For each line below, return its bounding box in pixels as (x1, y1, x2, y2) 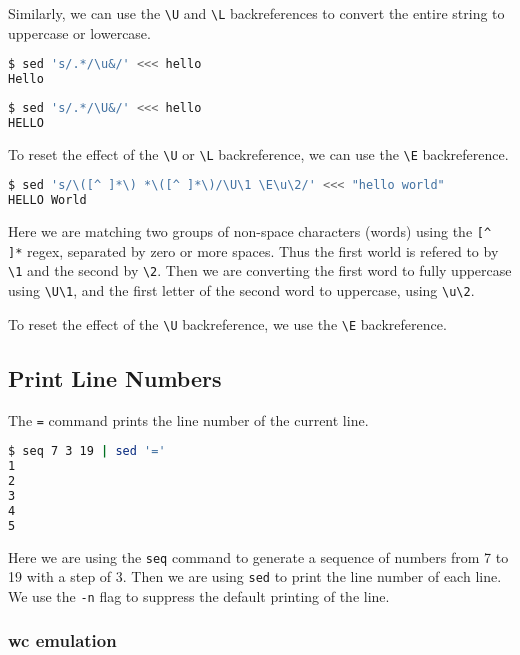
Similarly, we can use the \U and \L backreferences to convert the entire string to (8, 3, 505, 23)
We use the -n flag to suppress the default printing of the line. (8, 585, 390, 606)
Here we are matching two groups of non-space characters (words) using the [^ (8, 221, 492, 242)
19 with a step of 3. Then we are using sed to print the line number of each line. (8, 566, 502, 587)
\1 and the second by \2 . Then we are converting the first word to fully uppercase (8, 260, 512, 281)
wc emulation (8, 628, 117, 653)
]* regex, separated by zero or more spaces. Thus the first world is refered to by (8, 240, 499, 261)
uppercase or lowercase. (8, 22, 151, 43)
